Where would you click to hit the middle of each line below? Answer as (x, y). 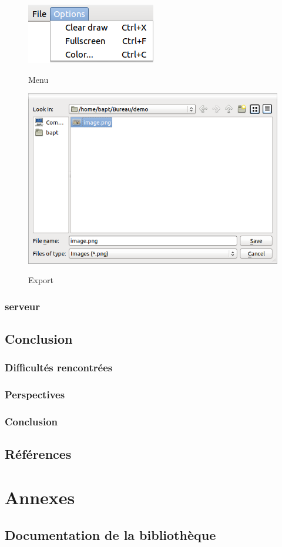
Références (38, 454)
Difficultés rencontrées (59, 368)
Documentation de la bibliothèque (110, 534)
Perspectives (35, 395)
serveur (23, 306)
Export (41, 280)
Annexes (40, 497)
